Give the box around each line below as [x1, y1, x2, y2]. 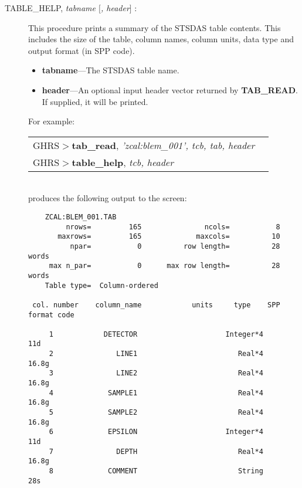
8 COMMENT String [49, 467, 263, 475]
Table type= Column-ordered [45, 281, 158, 290]
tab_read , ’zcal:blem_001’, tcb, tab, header [72, 138, 255, 152]
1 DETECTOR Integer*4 [49, 330, 263, 338]
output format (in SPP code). [28, 44, 135, 56]
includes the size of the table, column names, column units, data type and [28, 33, 294, 45]
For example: [28, 115, 75, 127]
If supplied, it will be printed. [42, 95, 148, 107]
